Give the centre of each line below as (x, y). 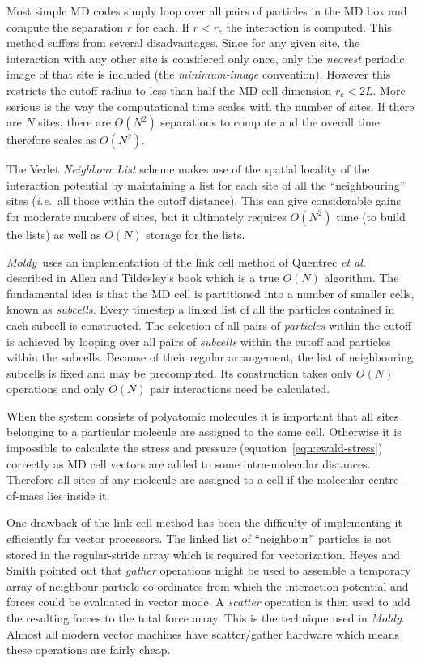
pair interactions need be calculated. (240, 389)
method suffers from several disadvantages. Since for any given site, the (183, 43)
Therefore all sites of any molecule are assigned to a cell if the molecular (186, 479)
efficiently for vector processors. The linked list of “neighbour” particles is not (199, 539)
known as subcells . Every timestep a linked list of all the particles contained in (201, 309)
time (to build (371, 216)
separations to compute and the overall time (270, 122)
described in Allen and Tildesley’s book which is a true (143, 278)
